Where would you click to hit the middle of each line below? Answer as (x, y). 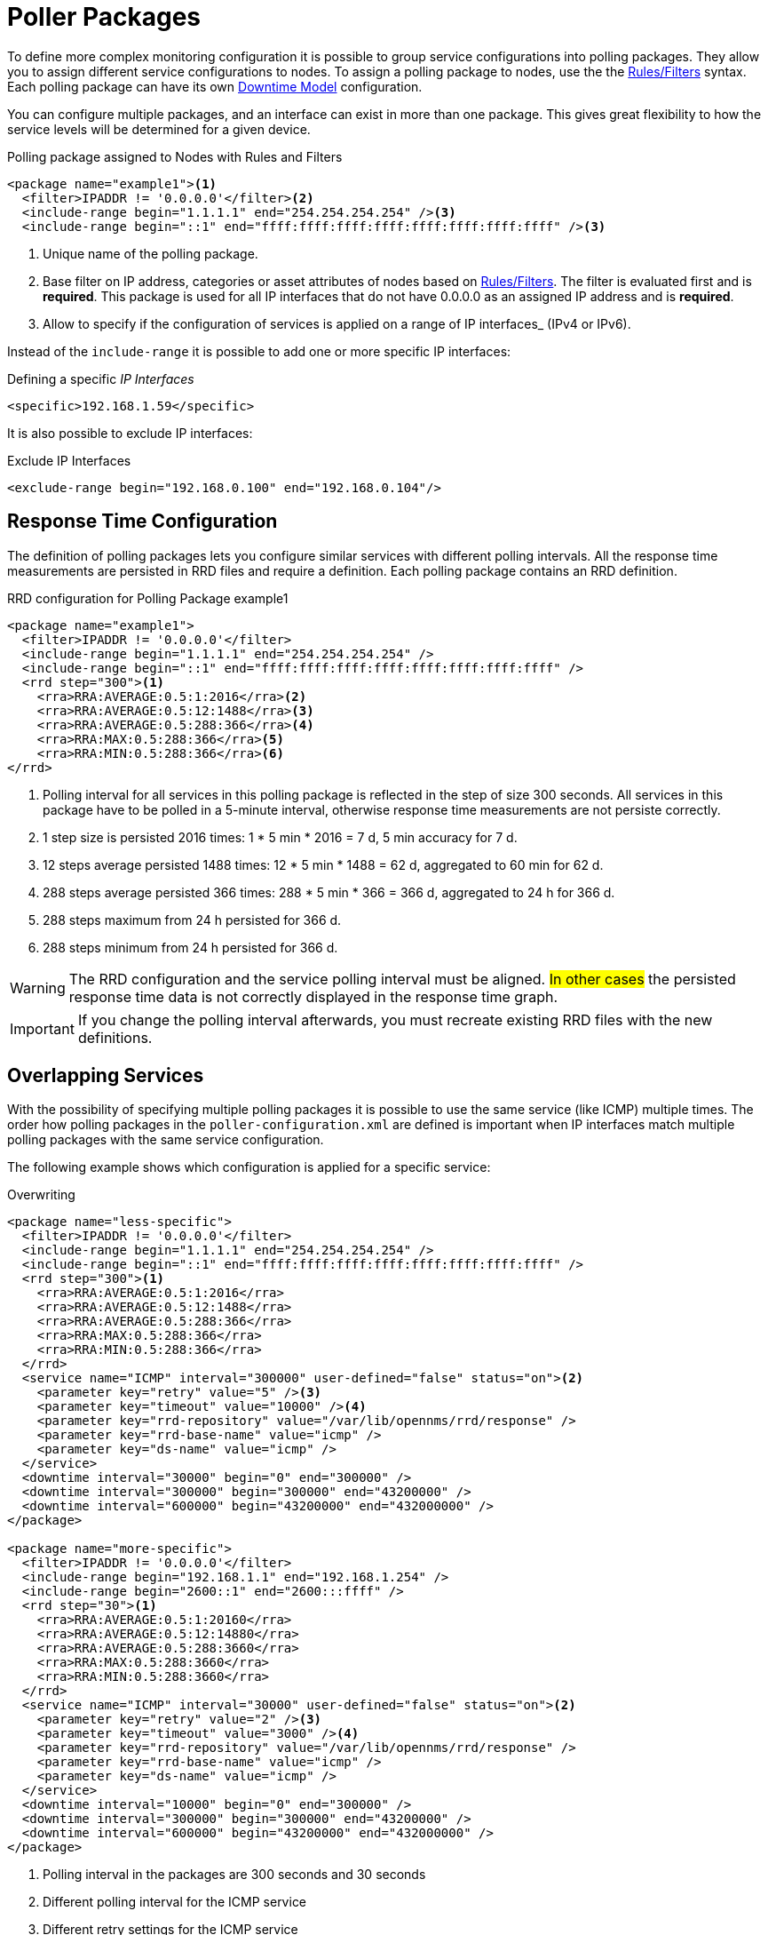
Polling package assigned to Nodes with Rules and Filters (175, 156)
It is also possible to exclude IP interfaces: (130, 433)
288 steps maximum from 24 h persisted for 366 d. (192, 920)
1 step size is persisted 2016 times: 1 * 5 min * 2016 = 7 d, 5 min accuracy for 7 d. (280, 837)
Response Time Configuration (143, 522)
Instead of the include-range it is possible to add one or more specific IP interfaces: (259, 351)
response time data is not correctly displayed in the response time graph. (313, 996)
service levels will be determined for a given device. (159, 129)
